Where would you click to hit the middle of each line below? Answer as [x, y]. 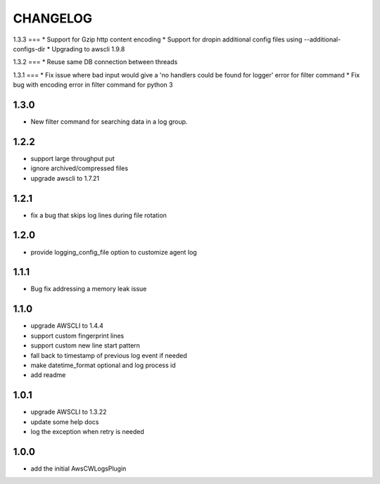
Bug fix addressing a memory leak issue [89, 289]
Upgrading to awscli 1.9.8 [88, 49]
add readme [48, 375]
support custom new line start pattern [85, 345]
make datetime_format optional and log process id [103, 365]
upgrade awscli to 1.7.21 [65, 178]
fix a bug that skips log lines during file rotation [99, 215]
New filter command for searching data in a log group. [109, 122]
